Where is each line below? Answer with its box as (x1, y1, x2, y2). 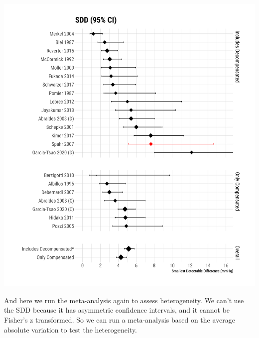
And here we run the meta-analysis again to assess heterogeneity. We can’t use (4, 295, 244, 305)
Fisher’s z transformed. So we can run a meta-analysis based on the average (4, 314, 235, 325)
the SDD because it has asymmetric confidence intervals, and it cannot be (4, 305, 230, 315)
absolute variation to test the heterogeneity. (4, 324, 137, 335)
